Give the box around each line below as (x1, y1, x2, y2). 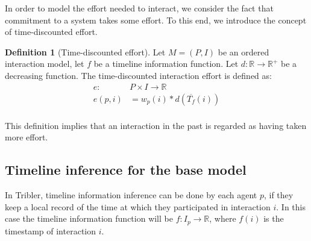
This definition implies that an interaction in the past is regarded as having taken (5, 119, 307, 131)
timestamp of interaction (5, 224, 96, 237)
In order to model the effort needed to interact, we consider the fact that (5, 2, 274, 14)
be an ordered (218, 45, 269, 58)
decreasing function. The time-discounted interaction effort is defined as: (5, 69, 272, 81)
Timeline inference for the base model (5, 160, 247, 179)
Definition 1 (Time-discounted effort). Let (5, 45, 166, 58)
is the (263, 212, 284, 225)
